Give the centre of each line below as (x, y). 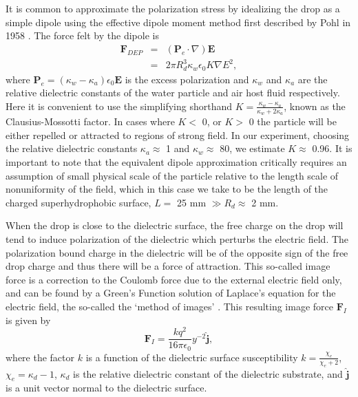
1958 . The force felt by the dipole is (82, 35)
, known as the (315, 106)
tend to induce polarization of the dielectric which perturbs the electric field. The (177, 238)
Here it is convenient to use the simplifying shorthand (119, 106)
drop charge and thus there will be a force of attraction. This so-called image (168, 266)
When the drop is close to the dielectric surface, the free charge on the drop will (175, 225)
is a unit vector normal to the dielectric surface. (106, 388)
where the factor (40, 357)
